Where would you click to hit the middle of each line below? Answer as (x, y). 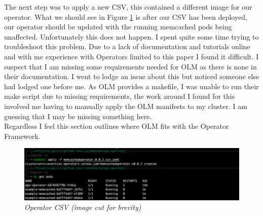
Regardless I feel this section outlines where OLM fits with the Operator (117, 126)
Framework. (22, 136)
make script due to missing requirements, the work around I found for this (120, 96)
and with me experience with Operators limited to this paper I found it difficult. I (131, 56)
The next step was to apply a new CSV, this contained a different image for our (128, 7)
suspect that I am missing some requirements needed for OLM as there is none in (130, 66)
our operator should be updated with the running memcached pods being (118, 27)
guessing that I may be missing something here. (78, 116)
